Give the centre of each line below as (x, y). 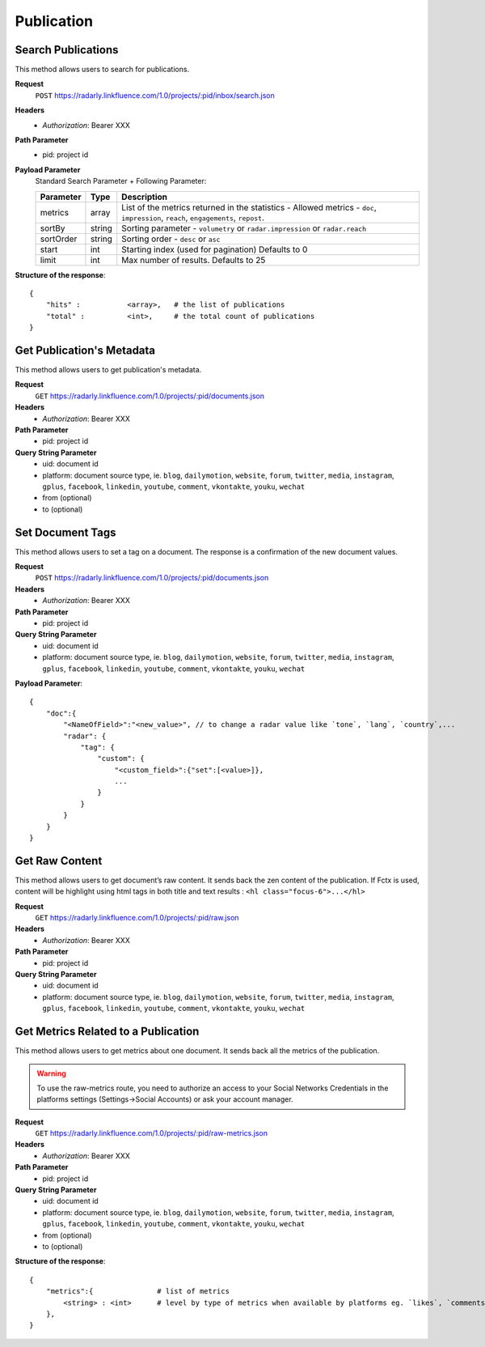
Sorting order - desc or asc (171, 239)
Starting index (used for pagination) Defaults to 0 (215, 249)
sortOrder (59, 239)
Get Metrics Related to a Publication (107, 1032)
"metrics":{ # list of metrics (138, 1292)
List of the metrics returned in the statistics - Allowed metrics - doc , (249, 207)
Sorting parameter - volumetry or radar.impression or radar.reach (244, 228)
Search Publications (67, 50)
